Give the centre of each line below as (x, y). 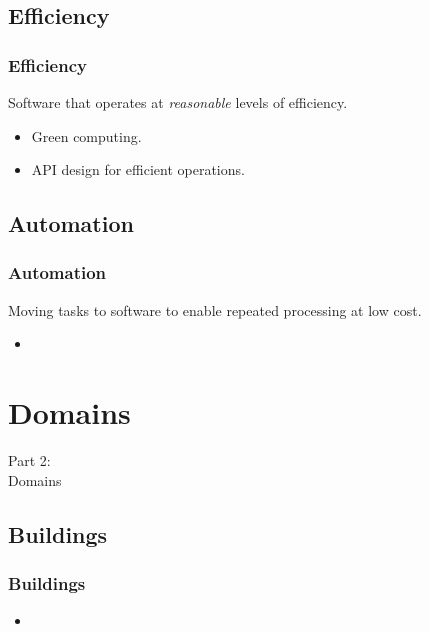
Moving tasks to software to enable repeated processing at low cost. (215, 309)
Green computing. (86, 135)
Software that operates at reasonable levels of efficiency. (178, 102)
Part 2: (29, 460)
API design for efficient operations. (138, 169)
